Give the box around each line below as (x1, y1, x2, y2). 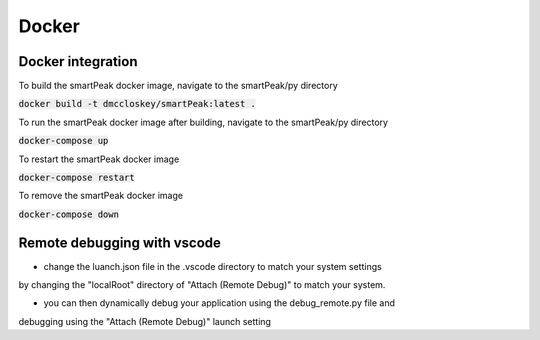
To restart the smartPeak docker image (18, 153, 180, 165)
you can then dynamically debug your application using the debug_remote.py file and (43, 297, 395, 309)
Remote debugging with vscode (18, 234, 222, 251)
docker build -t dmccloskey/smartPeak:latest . (18, 98, 257, 110)
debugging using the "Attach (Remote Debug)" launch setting (18, 315, 272, 327)
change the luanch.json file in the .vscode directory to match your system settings (43, 260, 382, 272)
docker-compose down (18, 208, 120, 220)
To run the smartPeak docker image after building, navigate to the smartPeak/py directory (18, 116, 389, 128)
